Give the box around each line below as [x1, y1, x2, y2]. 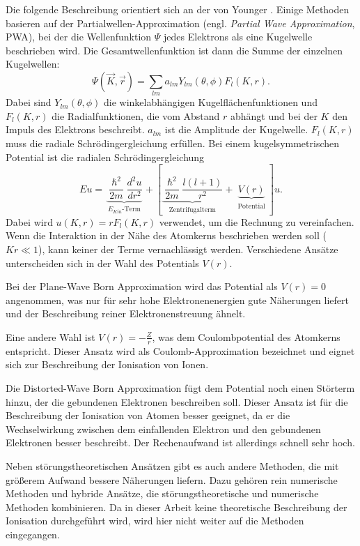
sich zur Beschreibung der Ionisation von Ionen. [6, 357, 209, 372]
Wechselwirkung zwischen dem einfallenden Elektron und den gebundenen [6, 421, 321, 436]
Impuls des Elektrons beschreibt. [6, 122, 145, 137]
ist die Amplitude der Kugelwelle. [164, 122, 308, 137]
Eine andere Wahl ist [6, 329, 95, 344]
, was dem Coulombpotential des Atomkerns [152, 329, 341, 344]
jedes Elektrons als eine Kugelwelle [164, 29, 313, 44]
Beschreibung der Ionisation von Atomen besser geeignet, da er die [6, 408, 290, 423]
